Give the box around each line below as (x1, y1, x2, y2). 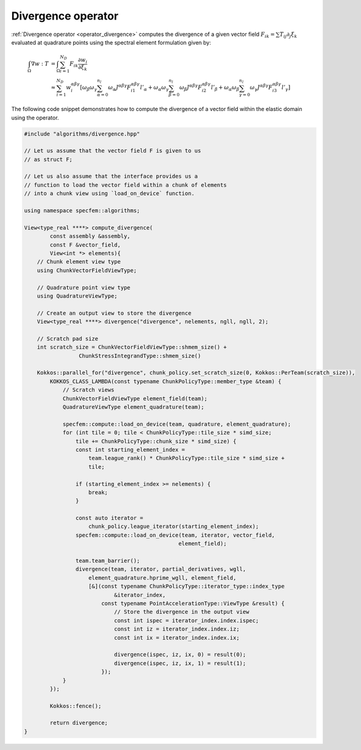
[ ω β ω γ (80, 84, 98, 93)
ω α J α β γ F (107, 83, 131, 93)
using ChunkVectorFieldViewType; (37, 267, 137, 274)
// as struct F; (24, 156, 73, 163)
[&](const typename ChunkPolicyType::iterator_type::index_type (88, 583, 285, 590)
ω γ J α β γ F (249, 83, 273, 93)
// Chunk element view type (37, 258, 121, 265)
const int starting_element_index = (75, 446, 185, 453)
